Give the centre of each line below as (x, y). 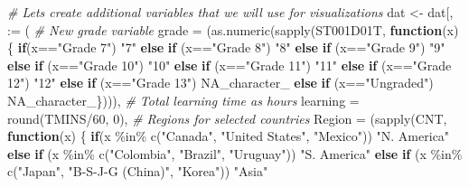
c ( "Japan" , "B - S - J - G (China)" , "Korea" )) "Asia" (138, 171)
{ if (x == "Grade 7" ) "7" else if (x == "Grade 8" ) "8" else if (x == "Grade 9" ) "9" (226, 47)
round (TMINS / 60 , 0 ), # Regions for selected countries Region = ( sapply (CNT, (227, 118)
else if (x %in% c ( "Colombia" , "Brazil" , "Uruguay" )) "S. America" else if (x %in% (235, 153)
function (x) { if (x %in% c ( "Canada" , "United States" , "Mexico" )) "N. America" (229, 136)
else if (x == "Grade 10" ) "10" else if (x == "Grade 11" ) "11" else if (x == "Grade (230, 65)
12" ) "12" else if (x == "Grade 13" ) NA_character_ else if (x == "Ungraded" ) (220, 83)
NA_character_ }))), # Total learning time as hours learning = (183, 100)
